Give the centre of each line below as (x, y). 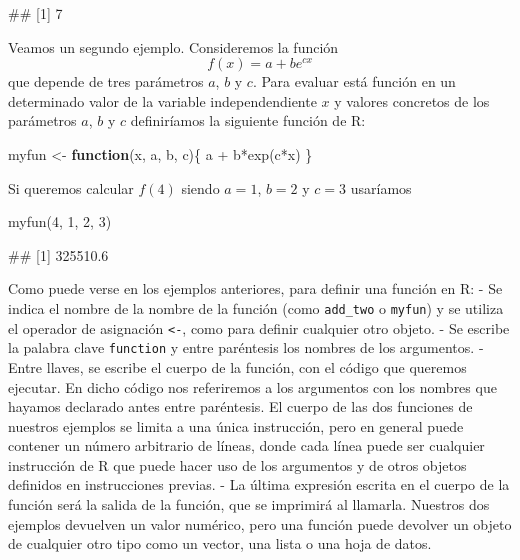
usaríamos (381, 187)
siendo (200, 187)
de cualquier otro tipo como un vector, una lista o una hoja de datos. (220, 543)
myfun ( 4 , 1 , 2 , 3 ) (60, 221)
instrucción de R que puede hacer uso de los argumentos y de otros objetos (237, 464)
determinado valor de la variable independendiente (162, 100)
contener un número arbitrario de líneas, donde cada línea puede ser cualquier (246, 445)
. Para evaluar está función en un (354, 81)
